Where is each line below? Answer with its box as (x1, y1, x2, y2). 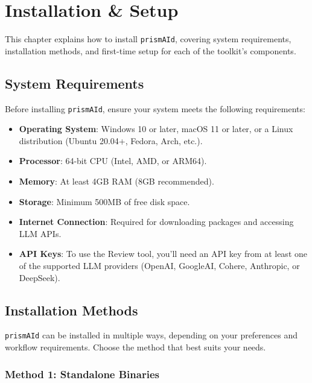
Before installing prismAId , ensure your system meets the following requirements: (5, 102, 305, 115)
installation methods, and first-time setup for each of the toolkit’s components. (5, 44, 296, 57)
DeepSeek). (19, 271, 60, 283)
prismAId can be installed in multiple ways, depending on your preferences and (5, 329, 298, 341)
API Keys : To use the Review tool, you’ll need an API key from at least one (19, 247, 307, 260)
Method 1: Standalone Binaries (5, 366, 159, 381)
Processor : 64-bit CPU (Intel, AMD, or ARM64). (19, 154, 207, 167)
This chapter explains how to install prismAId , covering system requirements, (5, 33, 291, 45)
